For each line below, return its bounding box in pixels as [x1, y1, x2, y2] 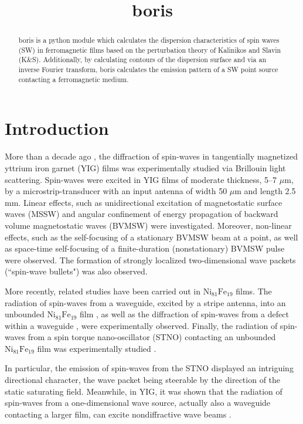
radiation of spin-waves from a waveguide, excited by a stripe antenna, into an [5, 296, 286, 308]
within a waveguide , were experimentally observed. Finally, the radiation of [5, 319, 278, 331]
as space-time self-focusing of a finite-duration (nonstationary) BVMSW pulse [5, 242, 285, 255]
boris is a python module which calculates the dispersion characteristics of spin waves [18, 35, 280, 45]
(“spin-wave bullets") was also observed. [5, 265, 148, 277]
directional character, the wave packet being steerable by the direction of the [5, 374, 281, 386]
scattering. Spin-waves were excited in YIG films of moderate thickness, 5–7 [5, 173, 277, 185]
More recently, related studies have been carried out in [5, 284, 201, 297]
